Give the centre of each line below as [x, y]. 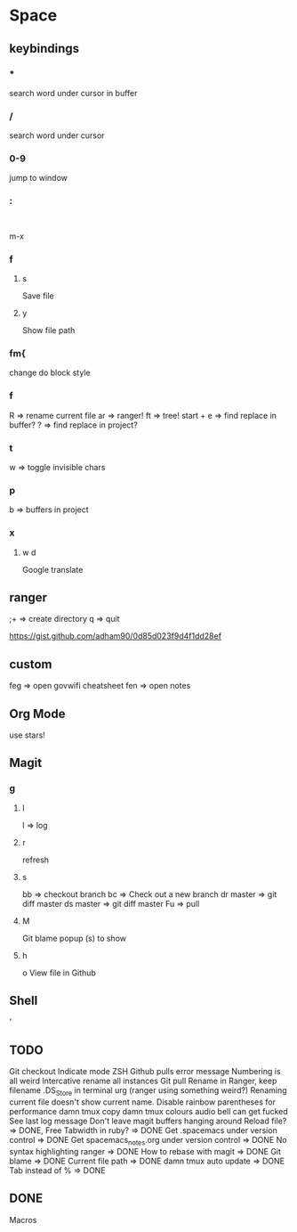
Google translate [52, 569]
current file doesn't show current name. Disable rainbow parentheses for [142, 1102]
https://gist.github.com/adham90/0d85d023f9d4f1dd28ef [116, 636]
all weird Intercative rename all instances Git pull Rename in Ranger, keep [143, 1081]
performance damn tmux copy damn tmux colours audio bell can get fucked [149, 1112]
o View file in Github [59, 973]
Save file [38, 296]
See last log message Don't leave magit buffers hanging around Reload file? [148, 1121]
